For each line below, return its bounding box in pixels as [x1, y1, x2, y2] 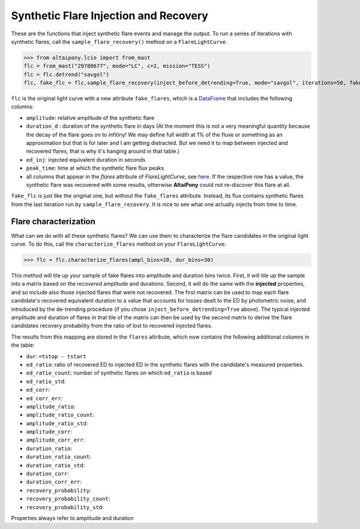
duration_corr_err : [26, 478, 82, 485]
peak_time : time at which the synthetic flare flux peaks [26, 165, 164, 172]
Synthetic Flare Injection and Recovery [11, 9, 208, 22]
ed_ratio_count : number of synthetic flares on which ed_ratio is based [26, 369, 212, 377]
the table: [11, 341, 35, 349]
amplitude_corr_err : [26, 436, 85, 443]
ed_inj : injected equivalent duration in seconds [26, 156, 146, 163]
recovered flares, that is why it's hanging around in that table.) [26, 147, 180, 155]
